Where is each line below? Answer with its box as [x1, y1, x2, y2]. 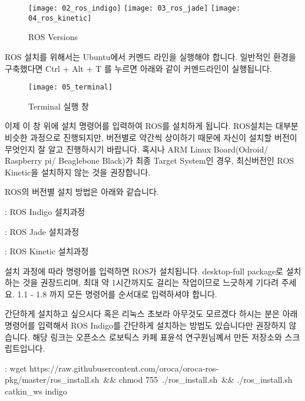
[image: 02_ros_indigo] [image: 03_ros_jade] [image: [28, 4, 241, 12]
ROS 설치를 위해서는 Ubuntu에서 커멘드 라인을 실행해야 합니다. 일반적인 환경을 [5, 50, 296, 62]
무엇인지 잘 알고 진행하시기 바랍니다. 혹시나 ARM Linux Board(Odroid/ [5, 142, 268, 155]
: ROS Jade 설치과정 [5, 225, 79, 237]
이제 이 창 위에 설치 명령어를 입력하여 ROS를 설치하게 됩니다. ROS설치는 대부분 [5, 120, 299, 132]
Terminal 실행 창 [28, 100, 89, 112]
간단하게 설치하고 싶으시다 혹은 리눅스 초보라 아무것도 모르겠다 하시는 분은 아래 [5, 307, 298, 320]
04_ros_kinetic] [28, 14, 92, 22]
